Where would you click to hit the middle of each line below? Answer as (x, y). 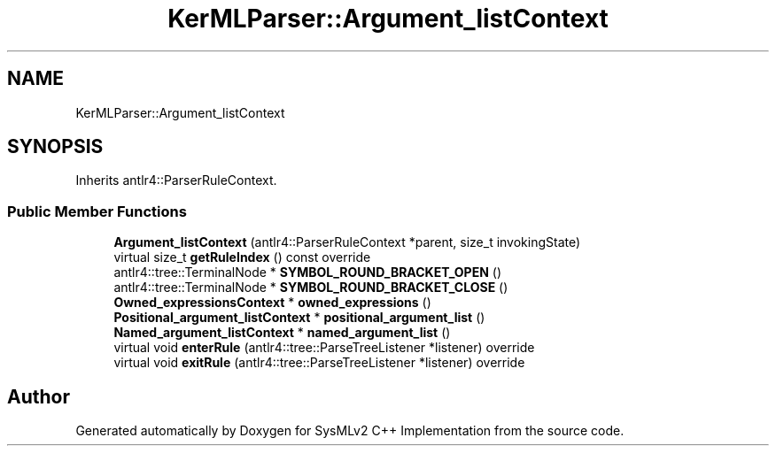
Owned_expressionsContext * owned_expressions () (272, 303)
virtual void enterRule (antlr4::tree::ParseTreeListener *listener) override (324, 348)
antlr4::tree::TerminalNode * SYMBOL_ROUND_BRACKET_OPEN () (307, 273)
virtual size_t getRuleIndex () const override (242, 257)
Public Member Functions (97, 211)
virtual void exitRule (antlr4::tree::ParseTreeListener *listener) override (319, 363)
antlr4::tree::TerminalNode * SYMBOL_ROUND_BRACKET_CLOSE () (311, 288)
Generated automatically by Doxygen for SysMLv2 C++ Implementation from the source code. (350, 431)
